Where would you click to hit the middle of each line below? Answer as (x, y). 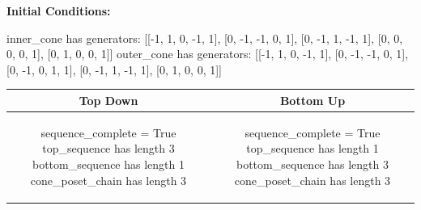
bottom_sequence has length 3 (313, 164)
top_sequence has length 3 (108, 148)
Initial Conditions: (59, 10)
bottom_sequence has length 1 (108, 164)
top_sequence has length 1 (313, 148)
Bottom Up (313, 100)
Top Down (108, 100)
